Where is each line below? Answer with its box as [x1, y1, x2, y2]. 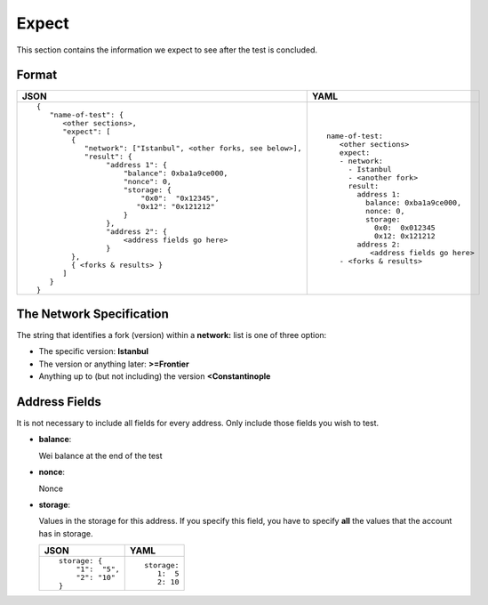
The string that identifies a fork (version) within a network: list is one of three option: [16, 329, 327, 340]
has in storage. [38, 528, 93, 538]
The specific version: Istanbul [38, 346, 149, 357]
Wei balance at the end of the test [38, 450, 164, 461]
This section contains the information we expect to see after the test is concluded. [16, 44, 318, 55]
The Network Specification [16, 306, 169, 321]
